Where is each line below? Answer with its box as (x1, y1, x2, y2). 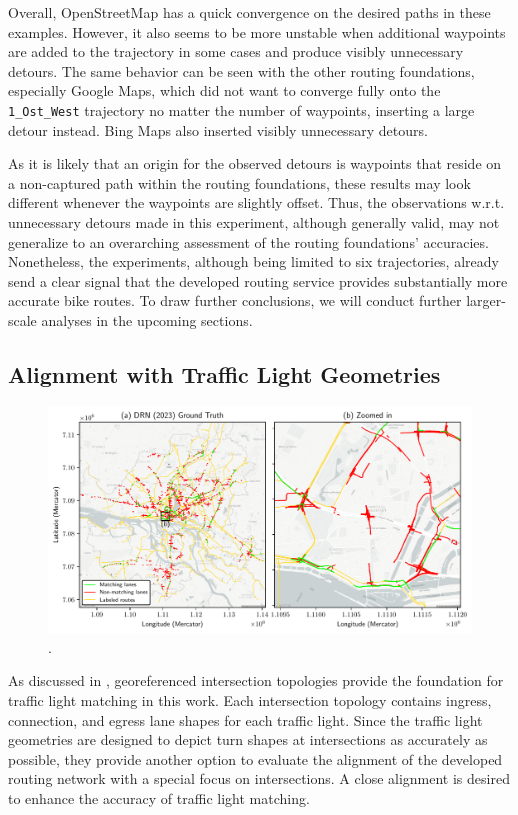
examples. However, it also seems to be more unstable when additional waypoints (8, 21, 506, 42)
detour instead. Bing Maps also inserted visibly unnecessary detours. (8, 119, 428, 140)
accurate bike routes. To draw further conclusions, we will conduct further (8, 290, 462, 311)
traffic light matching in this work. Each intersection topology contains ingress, (8, 690, 492, 711)
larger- (466, 290, 506, 311)
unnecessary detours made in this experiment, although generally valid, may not (8, 212, 500, 232)
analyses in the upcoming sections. (41, 309, 253, 330)
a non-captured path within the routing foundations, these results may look (8, 172, 471, 193)
